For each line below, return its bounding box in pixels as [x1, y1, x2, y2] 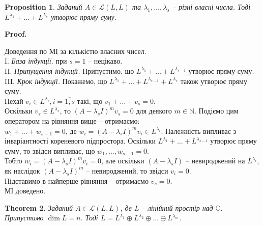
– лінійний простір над [141, 202, 213, 213]
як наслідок [5, 165, 40, 176]
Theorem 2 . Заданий [5, 202, 73, 213]
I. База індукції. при [5, 55, 67, 66]
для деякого [136, 105, 172, 116]
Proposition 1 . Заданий [5, 2, 82, 12]
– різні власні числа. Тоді [172, 2, 251, 12]
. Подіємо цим [194, 105, 239, 116]
